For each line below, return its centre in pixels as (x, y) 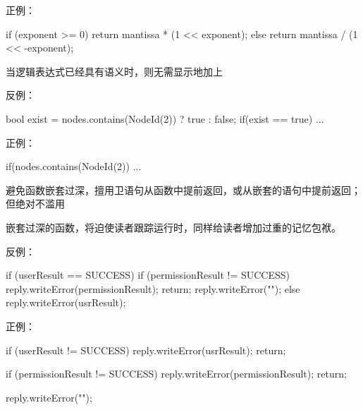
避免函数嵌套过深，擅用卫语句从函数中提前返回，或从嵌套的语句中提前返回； (183, 189)
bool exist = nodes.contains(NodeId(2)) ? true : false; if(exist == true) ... (165, 118)
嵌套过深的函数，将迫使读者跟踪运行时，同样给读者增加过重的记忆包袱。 (173, 227)
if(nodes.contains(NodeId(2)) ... (74, 166)
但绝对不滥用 (35, 204)
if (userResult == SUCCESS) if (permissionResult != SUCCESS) (148, 275)
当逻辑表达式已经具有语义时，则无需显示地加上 (114, 71)
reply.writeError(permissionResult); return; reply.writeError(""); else (153, 288)
